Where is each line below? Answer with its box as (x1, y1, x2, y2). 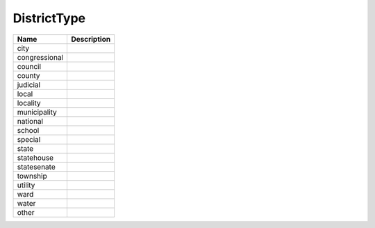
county (17, 70, 40, 80)
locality (17, 98, 41, 108)
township (17, 171, 48, 181)
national (17, 116, 44, 126)
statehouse (17, 153, 54, 163)
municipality (17, 107, 57, 117)
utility (17, 180, 35, 190)
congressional (17, 52, 64, 62)
